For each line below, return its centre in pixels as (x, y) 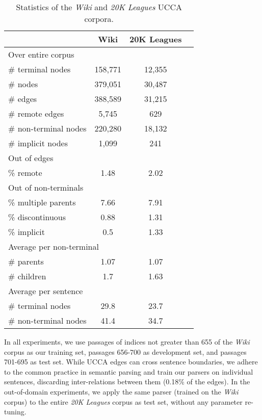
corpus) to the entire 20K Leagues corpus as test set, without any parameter (123, 401)
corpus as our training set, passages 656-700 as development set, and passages (125, 351)
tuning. (15, 412)
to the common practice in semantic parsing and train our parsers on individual (129, 371)
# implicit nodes (38, 143)
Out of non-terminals (46, 187)
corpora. (99, 19)
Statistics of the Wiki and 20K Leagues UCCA (99, 7)
